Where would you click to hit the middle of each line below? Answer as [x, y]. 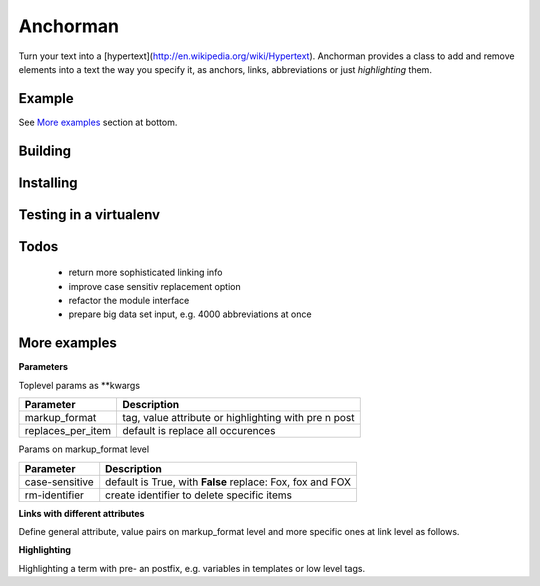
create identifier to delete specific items [198, 495]
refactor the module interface [129, 301]
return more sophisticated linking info [145, 272]
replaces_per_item [68, 431]
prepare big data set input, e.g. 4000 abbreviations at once [190, 314]
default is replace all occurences [198, 431]
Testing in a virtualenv [89, 214]
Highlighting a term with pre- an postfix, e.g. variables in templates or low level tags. [191, 568]
